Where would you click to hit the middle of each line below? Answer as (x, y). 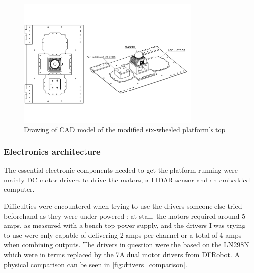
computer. (19, 189)
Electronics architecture (52, 151)
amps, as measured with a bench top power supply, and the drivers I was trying (125, 225)
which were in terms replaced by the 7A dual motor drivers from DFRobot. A (122, 254)
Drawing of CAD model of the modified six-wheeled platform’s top (125, 129)
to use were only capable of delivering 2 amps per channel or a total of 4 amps (123, 235)
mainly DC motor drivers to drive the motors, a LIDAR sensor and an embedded (127, 179)
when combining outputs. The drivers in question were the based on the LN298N (127, 245)
